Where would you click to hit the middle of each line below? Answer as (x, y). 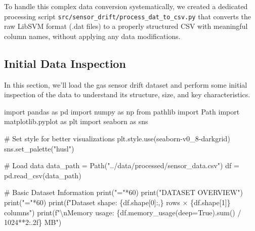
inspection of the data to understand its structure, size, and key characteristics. (127, 94)
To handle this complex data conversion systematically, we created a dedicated (126, 6)
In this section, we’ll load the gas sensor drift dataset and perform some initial (126, 84)
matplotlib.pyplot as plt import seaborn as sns (76, 121)
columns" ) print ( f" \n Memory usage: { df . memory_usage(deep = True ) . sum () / (123, 212)
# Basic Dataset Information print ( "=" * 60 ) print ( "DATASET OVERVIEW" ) (123, 192)
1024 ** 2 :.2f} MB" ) (33, 222)
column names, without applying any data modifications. (92, 36)
